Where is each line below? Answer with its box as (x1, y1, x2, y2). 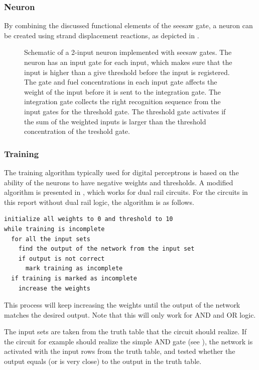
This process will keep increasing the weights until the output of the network (4, 300, 240, 310)
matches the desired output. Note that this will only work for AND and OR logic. (4, 309, 256, 320)
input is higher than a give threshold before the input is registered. (24, 66, 230, 77)
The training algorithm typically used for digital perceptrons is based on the (4, 167, 239, 177)
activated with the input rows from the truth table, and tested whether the (4, 346, 235, 356)
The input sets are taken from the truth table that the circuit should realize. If (4, 326, 247, 337)
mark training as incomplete (25, 265, 123, 272)
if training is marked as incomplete (11, 274, 137, 282)
